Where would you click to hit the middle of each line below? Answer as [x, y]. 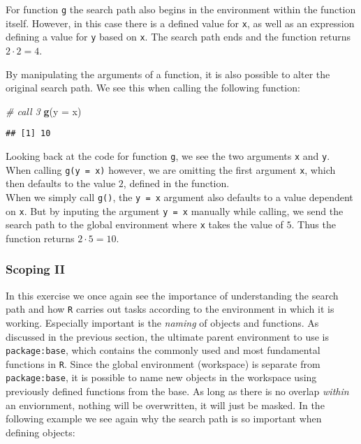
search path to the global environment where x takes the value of [145, 224]
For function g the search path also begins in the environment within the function [181, 9]
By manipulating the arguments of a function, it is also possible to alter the [168, 74]
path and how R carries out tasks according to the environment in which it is [170, 309]
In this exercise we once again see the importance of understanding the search [172, 295]
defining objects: [40, 432]
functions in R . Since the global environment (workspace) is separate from [163, 363]
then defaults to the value [61, 183]
